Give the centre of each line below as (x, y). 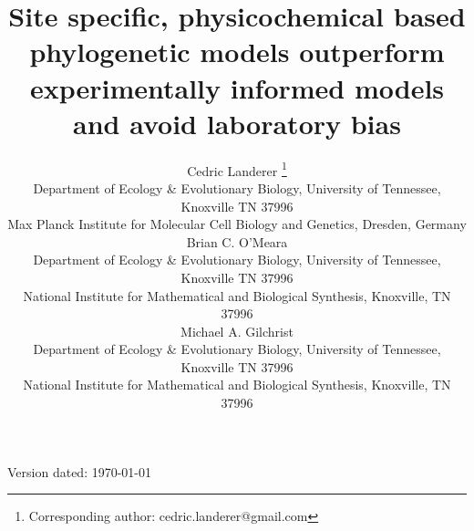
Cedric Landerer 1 (237, 169)
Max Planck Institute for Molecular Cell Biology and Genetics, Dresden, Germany (237, 224)
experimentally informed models (237, 87)
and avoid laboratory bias (237, 123)
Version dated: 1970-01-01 (80, 471)
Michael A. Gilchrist (237, 331)
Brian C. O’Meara (237, 241)
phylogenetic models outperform (237, 52)
